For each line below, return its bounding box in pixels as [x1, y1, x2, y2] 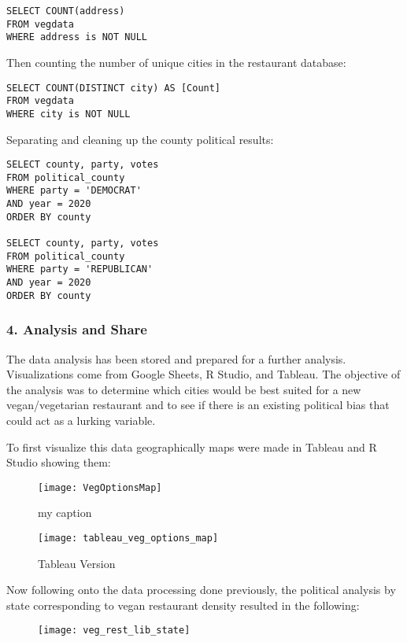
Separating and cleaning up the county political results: [6, 131, 274, 147]
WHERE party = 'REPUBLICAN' [6, 264, 154, 275]
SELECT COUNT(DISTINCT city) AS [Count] [6, 82, 221, 94]
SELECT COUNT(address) [6, 6, 125, 17]
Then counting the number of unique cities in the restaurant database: [6, 53, 346, 70]
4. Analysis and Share [6, 319, 147, 339]
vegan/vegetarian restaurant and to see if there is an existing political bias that [6, 397, 390, 413]
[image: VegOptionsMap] [38, 481, 162, 493]
